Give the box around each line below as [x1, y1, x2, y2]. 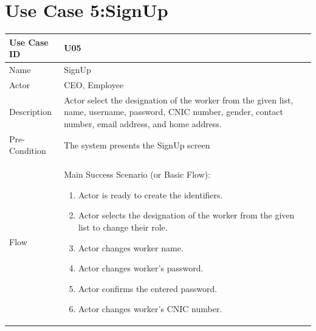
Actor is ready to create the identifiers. [78, 188, 223, 201]
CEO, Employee [64, 78, 124, 91]
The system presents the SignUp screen [64, 138, 210, 151]
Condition [9, 144, 46, 157]
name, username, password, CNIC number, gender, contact [64, 105, 284, 118]
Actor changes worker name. [78, 241, 184, 254]
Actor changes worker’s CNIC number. [78, 302, 222, 315]
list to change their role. [78, 221, 168, 233]
